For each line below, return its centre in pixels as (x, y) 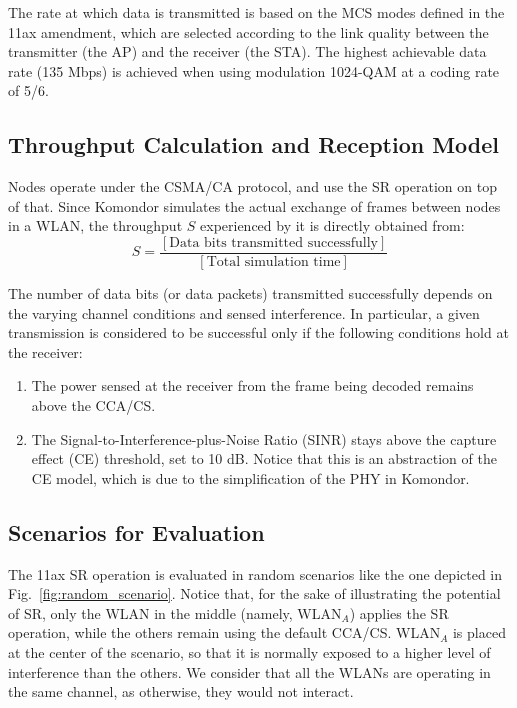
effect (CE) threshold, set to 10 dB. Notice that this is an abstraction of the (264, 458)
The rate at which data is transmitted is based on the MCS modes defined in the (256, 12)
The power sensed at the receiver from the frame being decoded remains (252, 385)
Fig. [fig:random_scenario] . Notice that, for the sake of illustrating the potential (254, 593)
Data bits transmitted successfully (273, 242)
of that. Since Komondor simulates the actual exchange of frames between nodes (254, 205)
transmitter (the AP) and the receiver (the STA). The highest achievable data (247, 51)
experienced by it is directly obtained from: (332, 225)
